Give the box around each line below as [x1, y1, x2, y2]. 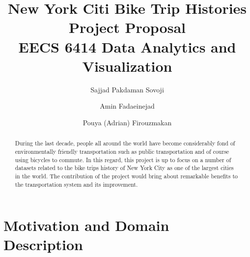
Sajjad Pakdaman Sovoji [90, 84, 164, 94]
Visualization [82, 56, 172, 76]
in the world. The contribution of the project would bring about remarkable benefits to [15, 171, 238, 180]
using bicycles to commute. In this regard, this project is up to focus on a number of [15, 155, 231, 164]
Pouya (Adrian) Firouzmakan [83, 117, 172, 127]
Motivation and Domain [3, 215, 169, 235]
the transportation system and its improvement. [15, 180, 138, 188]
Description [3, 234, 83, 255]
